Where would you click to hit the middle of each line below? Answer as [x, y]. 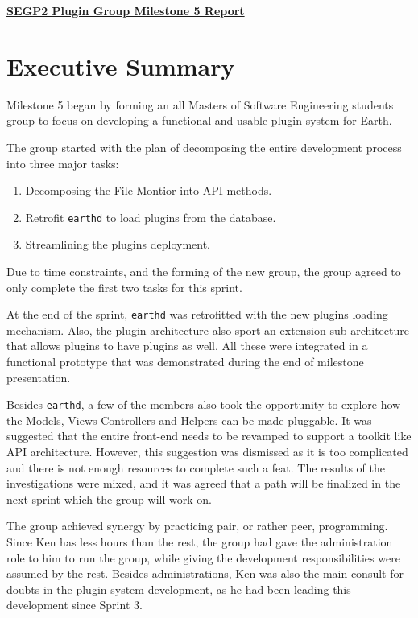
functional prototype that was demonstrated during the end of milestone [185, 361]
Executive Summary [121, 66]
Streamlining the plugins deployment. [118, 244]
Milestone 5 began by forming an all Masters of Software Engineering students [200, 104]
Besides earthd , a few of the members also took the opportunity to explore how [204, 404]
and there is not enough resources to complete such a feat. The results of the [196, 467]
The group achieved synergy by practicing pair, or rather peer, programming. [197, 526]
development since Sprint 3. [74, 605]
